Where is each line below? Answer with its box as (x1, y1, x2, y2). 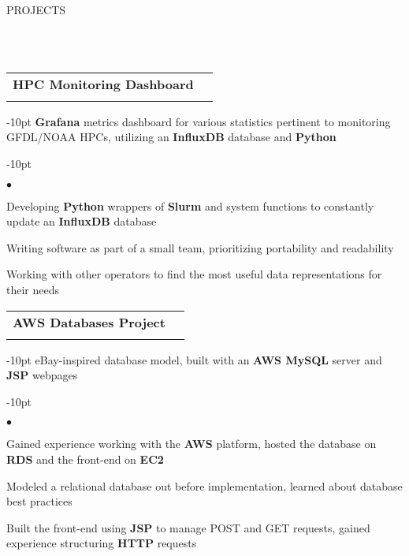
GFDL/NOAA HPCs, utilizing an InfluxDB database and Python (6, 129, 336, 145)
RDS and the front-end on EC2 (6, 450, 164, 467)
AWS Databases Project (13, 312, 165, 331)
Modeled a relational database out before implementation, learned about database (6, 477, 403, 494)
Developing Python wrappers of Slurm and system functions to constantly (6, 197, 374, 214)
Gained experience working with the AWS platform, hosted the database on (6, 435, 377, 452)
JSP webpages (6, 367, 78, 383)
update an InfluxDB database (6, 213, 157, 229)
